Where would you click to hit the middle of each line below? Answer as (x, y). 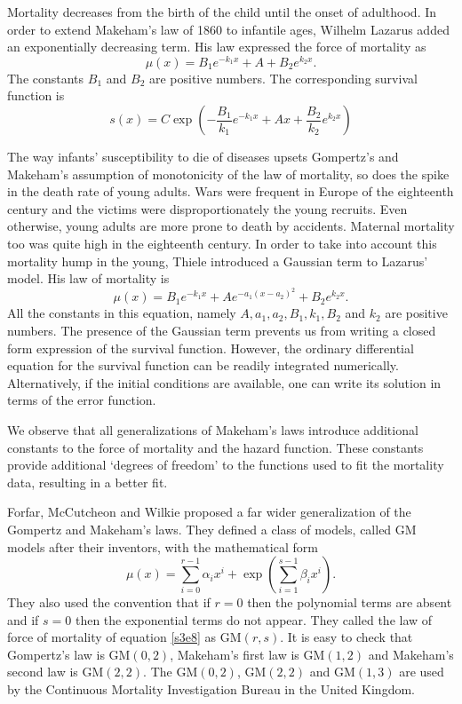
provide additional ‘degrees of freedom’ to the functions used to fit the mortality (226, 465)
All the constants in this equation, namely (122, 313)
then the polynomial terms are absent (350, 602)
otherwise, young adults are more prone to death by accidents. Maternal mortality (231, 226)
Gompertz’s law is (56, 654)
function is (36, 95)
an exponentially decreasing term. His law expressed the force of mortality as (217, 47)
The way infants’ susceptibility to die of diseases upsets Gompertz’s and (203, 157)
